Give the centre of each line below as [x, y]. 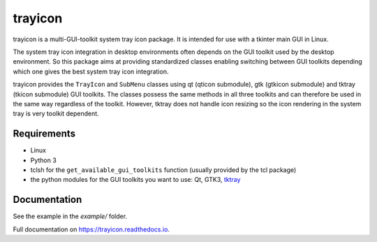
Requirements [44, 134]
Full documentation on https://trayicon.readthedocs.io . [91, 229]
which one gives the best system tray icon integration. [91, 71]
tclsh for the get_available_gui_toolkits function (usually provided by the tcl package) [163, 170]
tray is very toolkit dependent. [56, 114]
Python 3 [44, 160]
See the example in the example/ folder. [70, 216]
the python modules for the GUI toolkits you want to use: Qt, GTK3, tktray [135, 180]
